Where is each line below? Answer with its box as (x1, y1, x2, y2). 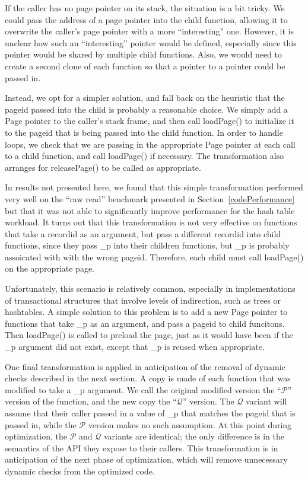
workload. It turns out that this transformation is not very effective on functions (5, 216, 297, 228)
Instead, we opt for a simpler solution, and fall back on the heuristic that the (5, 91, 285, 104)
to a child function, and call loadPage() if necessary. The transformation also (5, 149, 284, 162)
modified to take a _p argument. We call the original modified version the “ (5, 383, 281, 396)
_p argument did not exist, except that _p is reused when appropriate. (5, 340, 265, 353)
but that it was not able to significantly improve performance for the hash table (5, 204, 295, 216)
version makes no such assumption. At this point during (88, 418, 292, 431)
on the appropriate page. (5, 262, 94, 275)
